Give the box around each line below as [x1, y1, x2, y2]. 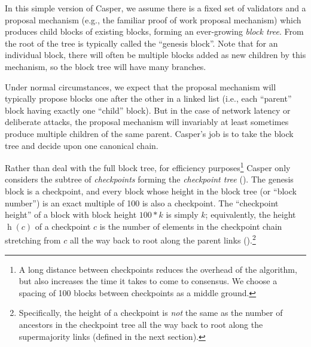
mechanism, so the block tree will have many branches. [5, 60, 206, 72]
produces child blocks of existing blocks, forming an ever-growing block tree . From [5, 25, 304, 38]
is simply [166, 208, 199, 221]
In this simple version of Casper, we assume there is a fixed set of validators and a [5, 2, 306, 14]
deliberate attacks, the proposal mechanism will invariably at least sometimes [5, 115, 289, 128]
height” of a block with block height [5, 208, 137, 221]
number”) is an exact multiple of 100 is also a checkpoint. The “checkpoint [5, 196, 279, 209]
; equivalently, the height [205, 208, 296, 221]
